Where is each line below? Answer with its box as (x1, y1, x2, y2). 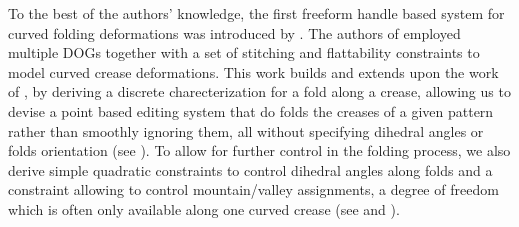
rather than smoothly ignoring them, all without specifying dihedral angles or (8, 120, 484, 141)
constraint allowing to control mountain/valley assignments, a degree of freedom (8, 179, 499, 200)
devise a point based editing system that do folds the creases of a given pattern (8, 100, 494, 121)
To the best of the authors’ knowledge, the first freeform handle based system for (8, 3, 505, 23)
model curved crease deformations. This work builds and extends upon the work (8, 61, 499, 82)
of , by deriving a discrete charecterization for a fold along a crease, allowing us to (8, 81, 511, 102)
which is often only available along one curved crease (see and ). (8, 198, 400, 219)
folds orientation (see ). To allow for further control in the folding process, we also (8, 140, 511, 161)
